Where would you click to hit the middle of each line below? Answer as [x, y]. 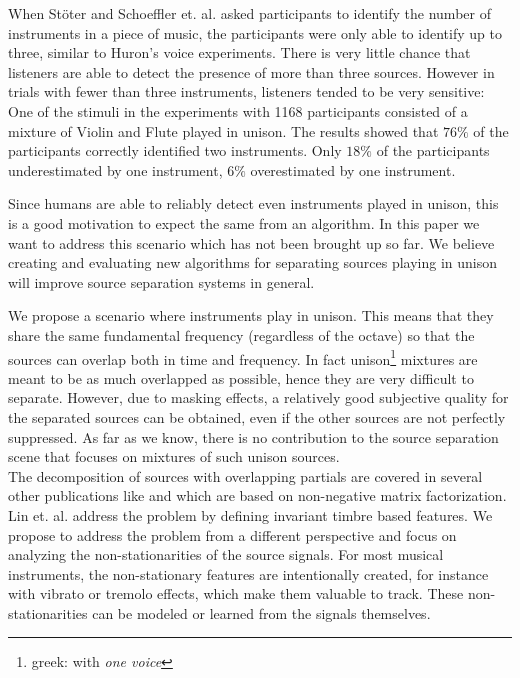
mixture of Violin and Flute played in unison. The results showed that [223, 130]
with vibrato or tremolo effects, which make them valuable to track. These [236, 593]
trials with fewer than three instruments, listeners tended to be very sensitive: [246, 91]
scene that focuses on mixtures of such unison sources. [174, 456]
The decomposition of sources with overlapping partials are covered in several [245, 475]
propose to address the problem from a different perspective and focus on [232, 534]
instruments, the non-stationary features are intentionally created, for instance [248, 573]
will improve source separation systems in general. [161, 281]
